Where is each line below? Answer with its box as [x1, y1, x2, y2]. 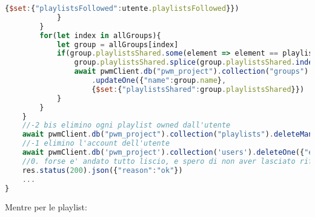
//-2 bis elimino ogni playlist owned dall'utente [22, 121, 231, 130]
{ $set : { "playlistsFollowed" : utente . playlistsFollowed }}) [5, 4, 239, 13]
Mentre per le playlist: [5, 201, 87, 213]
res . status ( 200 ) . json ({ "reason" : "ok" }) [22, 166, 183, 175]
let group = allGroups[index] [56, 40, 179, 49]
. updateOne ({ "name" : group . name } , [91, 76, 227, 85]
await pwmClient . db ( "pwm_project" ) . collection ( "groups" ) [74, 67, 309, 76]
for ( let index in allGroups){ [39, 31, 161, 40]
